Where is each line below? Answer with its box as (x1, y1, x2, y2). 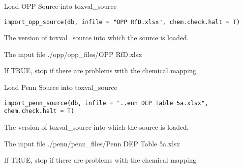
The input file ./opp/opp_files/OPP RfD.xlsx (4, 49, 142, 59)
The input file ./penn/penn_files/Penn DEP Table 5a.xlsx (4, 138, 180, 148)
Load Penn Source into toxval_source (4, 82, 117, 92)
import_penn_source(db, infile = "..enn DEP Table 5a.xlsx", (4, 99, 209, 107)
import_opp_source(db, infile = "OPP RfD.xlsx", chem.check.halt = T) (4, 18, 240, 26)
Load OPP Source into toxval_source (4, 1, 117, 11)
